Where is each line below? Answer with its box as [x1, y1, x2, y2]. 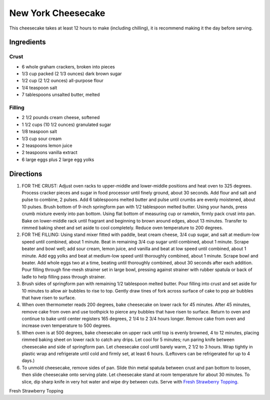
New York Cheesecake [9, 7, 105, 18]
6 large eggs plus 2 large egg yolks [21, 156, 94, 162]
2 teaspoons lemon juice [21, 142, 72, 148]
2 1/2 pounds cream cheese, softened [21, 114, 100, 120]
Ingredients [9, 38, 46, 46]
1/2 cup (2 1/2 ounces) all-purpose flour [21, 77, 103, 83]
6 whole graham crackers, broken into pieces [21, 63, 115, 69]
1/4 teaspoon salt [21, 84, 57, 90]
